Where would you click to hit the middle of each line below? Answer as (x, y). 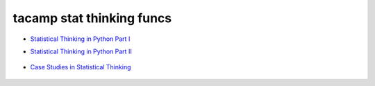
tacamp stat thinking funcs (92, 18)
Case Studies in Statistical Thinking (81, 67)
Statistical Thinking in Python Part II (81, 51)
